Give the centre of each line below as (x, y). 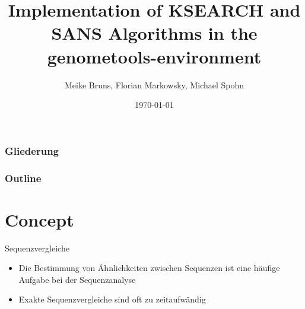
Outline (23, 178)
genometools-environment (154, 56)
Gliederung (32, 150)
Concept (39, 219)
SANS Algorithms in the (154, 33)
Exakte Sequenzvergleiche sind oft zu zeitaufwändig (112, 299)
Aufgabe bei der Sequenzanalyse (77, 279)
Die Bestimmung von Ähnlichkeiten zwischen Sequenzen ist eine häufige (149, 268)
